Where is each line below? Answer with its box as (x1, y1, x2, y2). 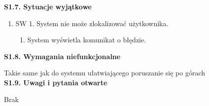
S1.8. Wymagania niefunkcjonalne (4, 51, 121, 61)
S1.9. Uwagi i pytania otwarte (4, 77, 107, 87)
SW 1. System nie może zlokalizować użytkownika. (15, 18, 169, 28)
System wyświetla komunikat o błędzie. (27, 35, 146, 45)
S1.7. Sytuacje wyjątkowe (4, 1, 92, 11)
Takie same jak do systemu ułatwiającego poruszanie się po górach (4, 68, 206, 78)
